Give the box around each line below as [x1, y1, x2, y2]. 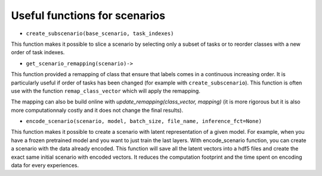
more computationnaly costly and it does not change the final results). [11, 106, 184, 114]
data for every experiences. [11, 162, 79, 169]
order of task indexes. [11, 49, 65, 56]
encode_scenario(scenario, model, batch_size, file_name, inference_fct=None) [26, 118, 262, 125]
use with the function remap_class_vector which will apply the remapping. [11, 87, 201, 95]
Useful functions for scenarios [11, 9, 166, 22]
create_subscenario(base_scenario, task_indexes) [26, 30, 174, 37]
